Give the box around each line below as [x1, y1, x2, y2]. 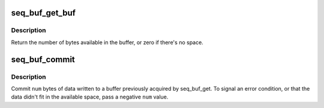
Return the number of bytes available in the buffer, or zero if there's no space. [11, 39, 203, 46]
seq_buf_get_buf [11, 8, 76, 18]
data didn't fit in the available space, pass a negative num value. [11, 93, 169, 101]
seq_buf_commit [11, 54, 75, 64]
